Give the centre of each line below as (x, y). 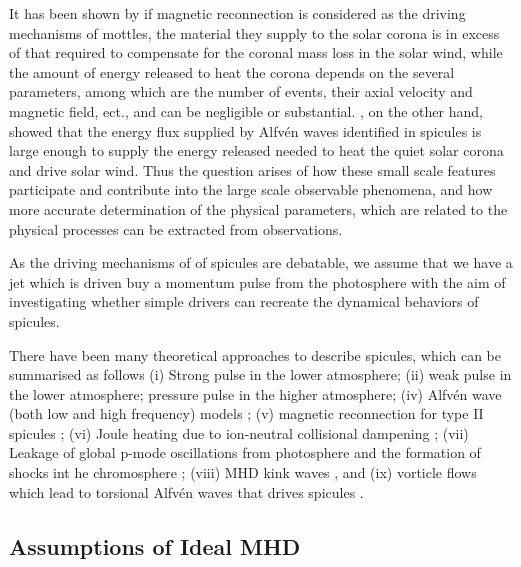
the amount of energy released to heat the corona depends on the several (232, 71)
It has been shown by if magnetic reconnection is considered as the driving (237, 13)
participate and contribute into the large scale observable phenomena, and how (251, 189)
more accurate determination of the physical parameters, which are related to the (258, 208)
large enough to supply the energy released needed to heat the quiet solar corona (256, 150)
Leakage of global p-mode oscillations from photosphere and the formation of (245, 452)
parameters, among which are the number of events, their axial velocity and (241, 91)
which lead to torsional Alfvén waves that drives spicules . (186, 491)
